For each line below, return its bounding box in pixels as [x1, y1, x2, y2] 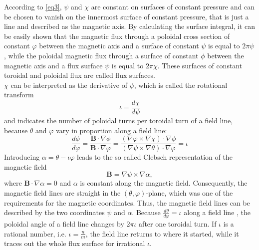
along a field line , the [184, 207, 251, 218]
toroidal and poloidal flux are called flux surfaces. [4, 70, 155, 80]
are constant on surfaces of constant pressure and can [91, 1, 255, 11]
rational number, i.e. [4, 228, 66, 239]
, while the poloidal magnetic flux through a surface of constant [4, 50, 199, 60]
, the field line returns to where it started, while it [85, 228, 239, 239]
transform [4, 89, 34, 100]
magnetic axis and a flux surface [4, 60, 103, 70]
